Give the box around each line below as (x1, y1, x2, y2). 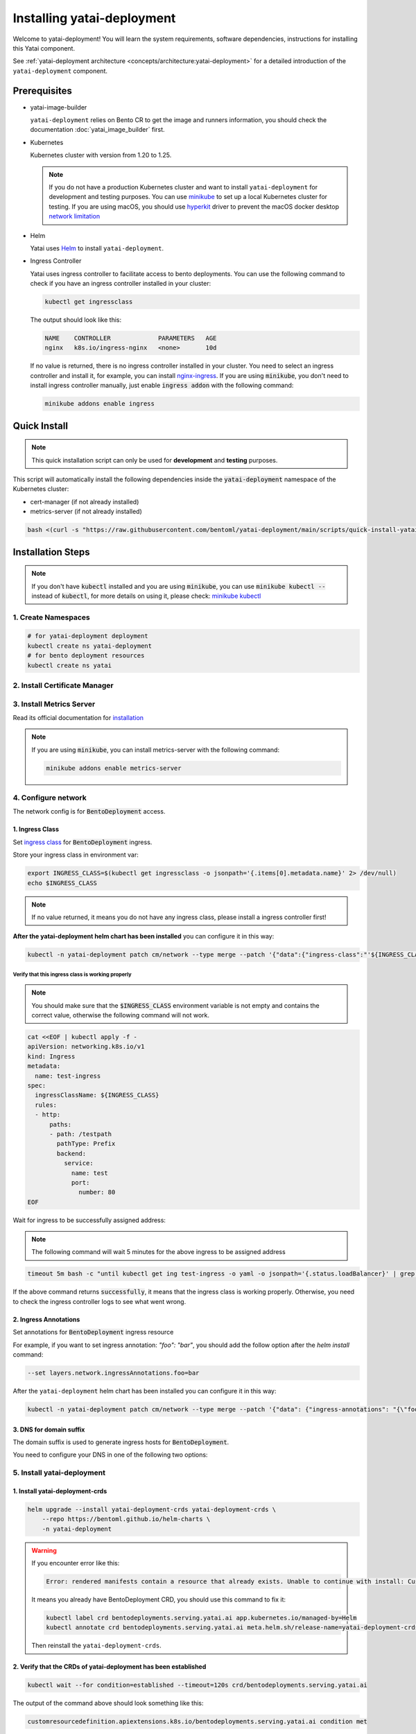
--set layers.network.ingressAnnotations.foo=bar (27, 1368, 200, 1377)
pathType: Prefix (56, 1140, 116, 1148)
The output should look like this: (30, 316, 121, 324)
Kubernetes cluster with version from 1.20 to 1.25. (30, 151, 172, 160)
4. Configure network (12, 793, 87, 802)
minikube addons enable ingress (44, 400, 155, 408)
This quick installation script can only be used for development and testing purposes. (31, 456, 278, 464)
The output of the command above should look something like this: (12, 1699, 204, 1708)
